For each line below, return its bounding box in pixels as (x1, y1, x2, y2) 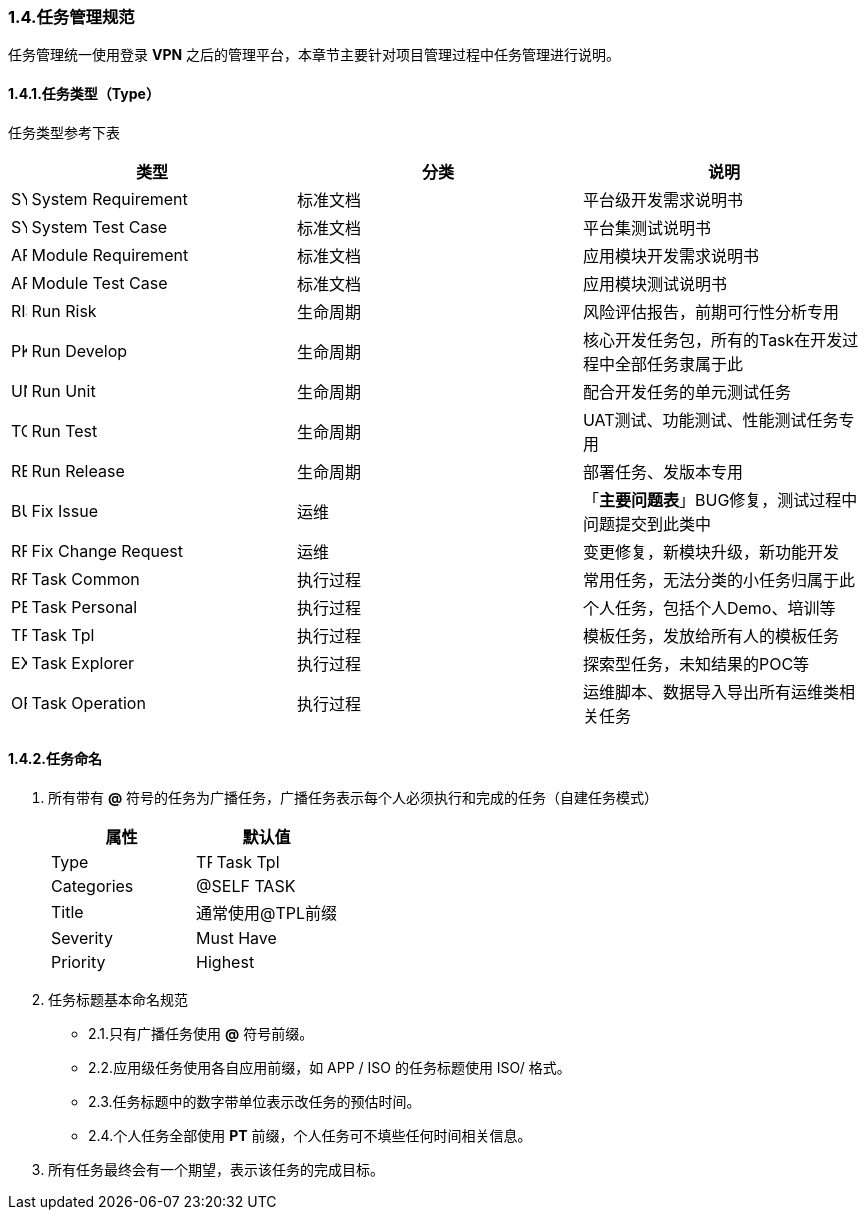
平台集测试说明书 (582, 217, 711, 238)
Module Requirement (31, 244, 189, 265)
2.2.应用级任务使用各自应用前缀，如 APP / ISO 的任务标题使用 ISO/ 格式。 (88, 1058, 571, 1076)
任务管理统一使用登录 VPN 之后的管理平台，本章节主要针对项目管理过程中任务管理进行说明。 (8, 46, 621, 64)
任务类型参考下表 (8, 123, 120, 141)
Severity (51, 927, 113, 948)
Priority (51, 951, 106, 972)
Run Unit (31, 380, 96, 401)
